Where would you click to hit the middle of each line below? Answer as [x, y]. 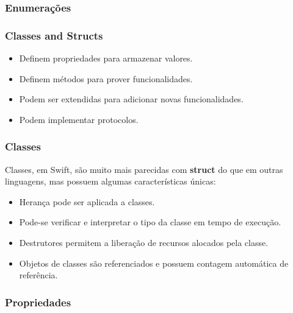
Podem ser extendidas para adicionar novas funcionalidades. [131, 99]
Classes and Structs [54, 35]
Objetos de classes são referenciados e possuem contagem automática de [154, 263]
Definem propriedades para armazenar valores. [106, 58]
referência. [38, 275]
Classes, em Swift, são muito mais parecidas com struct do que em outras [144, 169]
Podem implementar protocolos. [79, 119]
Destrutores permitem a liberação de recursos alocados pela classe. [144, 243]
